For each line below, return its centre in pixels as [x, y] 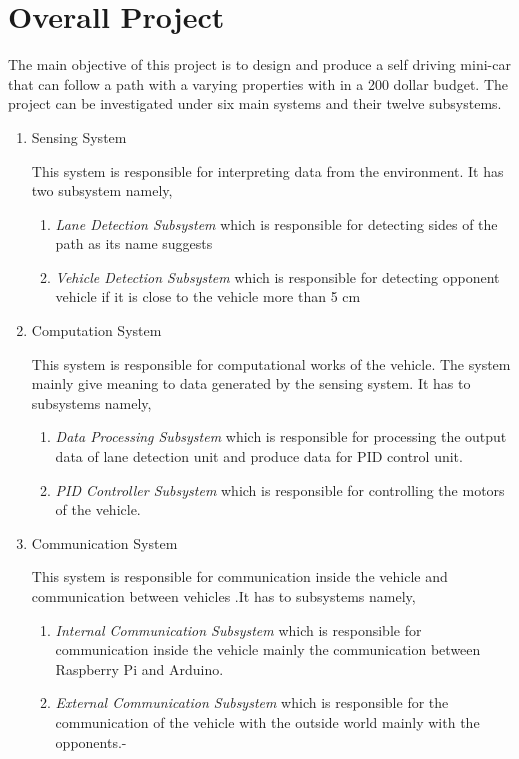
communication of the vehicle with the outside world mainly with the [267, 721]
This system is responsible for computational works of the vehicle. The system [271, 363]
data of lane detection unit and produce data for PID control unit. [259, 456]
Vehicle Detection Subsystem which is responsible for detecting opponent [277, 276]
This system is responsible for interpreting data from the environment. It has [267, 170]
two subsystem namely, [102, 190]
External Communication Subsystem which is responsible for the [252, 702]
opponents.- [91, 741]
